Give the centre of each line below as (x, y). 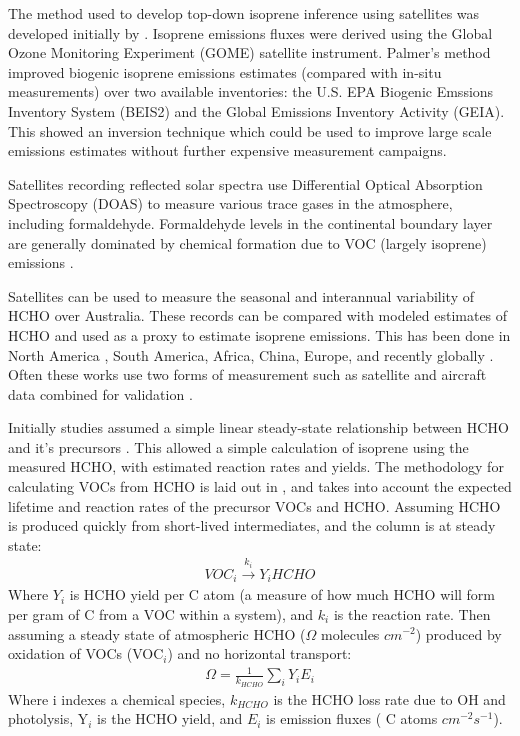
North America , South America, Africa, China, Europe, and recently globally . (251, 354)
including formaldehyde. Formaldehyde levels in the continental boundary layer (250, 222)
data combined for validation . (100, 393)
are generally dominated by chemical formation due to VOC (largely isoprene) (247, 242)
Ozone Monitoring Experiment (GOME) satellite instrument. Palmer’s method (249, 52)
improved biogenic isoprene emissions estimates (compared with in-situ (225, 71)
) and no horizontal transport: (259, 653)
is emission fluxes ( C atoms (352, 718)
